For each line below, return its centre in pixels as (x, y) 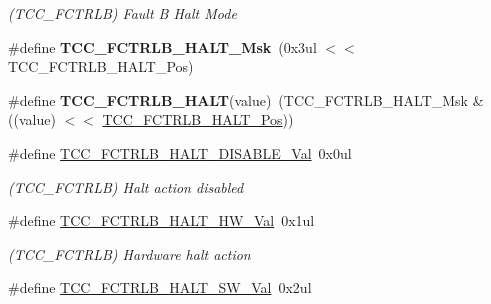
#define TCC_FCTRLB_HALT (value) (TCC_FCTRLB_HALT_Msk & (246, 99)
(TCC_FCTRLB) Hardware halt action (129, 253)
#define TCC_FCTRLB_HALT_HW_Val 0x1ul (161, 220)
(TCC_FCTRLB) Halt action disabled (126, 186)
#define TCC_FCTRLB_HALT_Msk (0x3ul (162, 46)
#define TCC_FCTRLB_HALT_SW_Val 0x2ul (160, 287)
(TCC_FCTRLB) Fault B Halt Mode (122, 13)
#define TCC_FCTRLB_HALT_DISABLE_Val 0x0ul (180, 152)
